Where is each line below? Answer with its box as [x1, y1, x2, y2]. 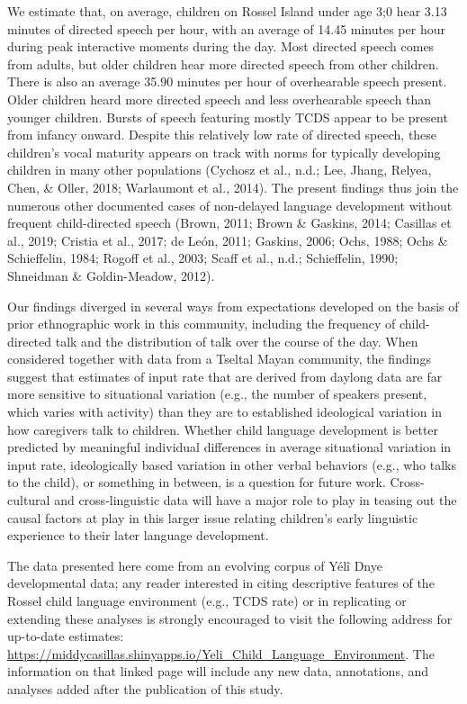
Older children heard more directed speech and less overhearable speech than [7, 89, 432, 108]
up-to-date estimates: [7, 627, 124, 645]
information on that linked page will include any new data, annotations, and [7, 662, 429, 681]
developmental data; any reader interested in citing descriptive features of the [7, 573, 435, 592]
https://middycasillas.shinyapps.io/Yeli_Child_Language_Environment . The [7, 644, 435, 663]
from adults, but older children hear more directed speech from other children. [7, 54, 439, 73]
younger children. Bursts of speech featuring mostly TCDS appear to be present [7, 107, 448, 126]
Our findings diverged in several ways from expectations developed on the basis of [7, 296, 459, 315]
